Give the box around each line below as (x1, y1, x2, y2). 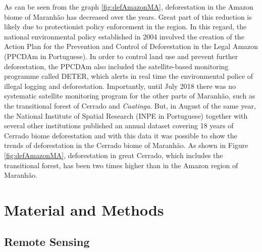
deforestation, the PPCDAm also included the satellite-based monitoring (4, 61, 229, 71)
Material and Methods (4, 199, 164, 220)
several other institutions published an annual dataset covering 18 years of (4, 120, 234, 131)
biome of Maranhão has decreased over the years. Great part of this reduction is (4, 11, 252, 22)
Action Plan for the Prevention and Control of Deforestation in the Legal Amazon (4, 41, 258, 52)
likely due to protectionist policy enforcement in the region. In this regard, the (4, 21, 247, 32)
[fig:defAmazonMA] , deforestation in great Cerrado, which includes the (4, 149, 223, 160)
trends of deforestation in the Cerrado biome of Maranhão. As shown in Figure (4, 140, 248, 150)
